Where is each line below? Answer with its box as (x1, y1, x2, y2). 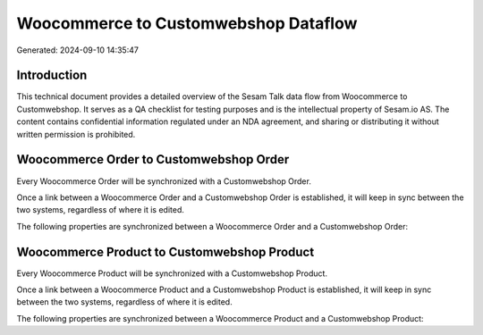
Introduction (16, 68, 88, 83)
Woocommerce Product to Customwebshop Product (16, 244, 315, 259)
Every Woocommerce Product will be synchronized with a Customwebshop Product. (16, 268, 328, 279)
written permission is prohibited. (16, 129, 136, 139)
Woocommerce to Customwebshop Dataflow (16, 13, 358, 33)
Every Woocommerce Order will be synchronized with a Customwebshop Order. (16, 175, 312, 187)
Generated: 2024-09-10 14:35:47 (16, 45, 139, 55)
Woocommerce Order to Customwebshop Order (16, 152, 290, 167)
